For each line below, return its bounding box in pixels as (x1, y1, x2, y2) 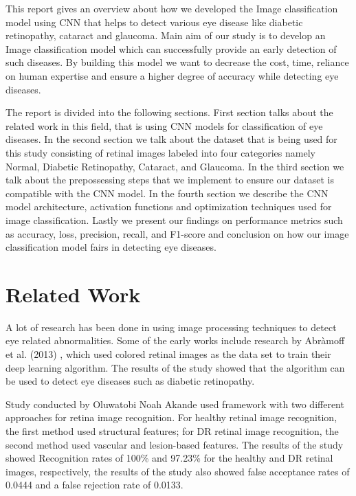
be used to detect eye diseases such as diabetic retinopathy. (5, 374, 255, 388)
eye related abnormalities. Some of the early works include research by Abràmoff (5, 333, 345, 348)
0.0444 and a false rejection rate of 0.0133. (5, 477, 183, 492)
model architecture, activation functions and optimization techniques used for (5, 199, 332, 214)
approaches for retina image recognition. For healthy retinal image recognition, (5, 410, 337, 425)
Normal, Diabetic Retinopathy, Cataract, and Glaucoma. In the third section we (5, 159, 344, 173)
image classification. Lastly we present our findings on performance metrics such (5, 212, 343, 227)
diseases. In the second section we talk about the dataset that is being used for (5, 132, 337, 146)
